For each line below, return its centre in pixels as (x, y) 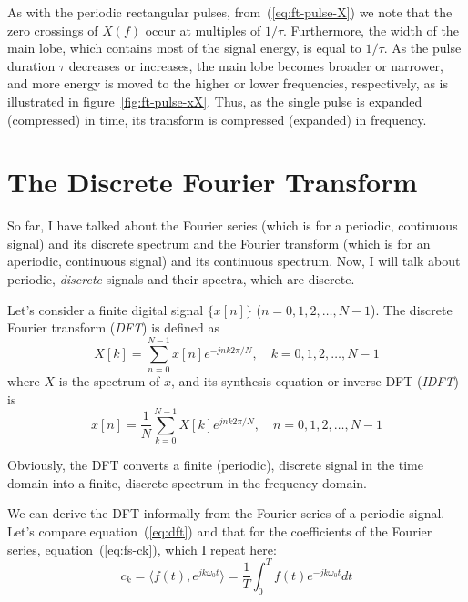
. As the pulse (422, 48)
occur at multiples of (203, 30)
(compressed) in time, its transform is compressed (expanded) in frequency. (217, 119)
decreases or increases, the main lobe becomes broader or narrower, (256, 65)
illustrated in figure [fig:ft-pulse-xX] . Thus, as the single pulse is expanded (215, 101)
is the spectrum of (109, 380)
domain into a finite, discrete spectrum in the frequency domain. (188, 482)
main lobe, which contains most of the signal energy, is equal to (184, 48)
